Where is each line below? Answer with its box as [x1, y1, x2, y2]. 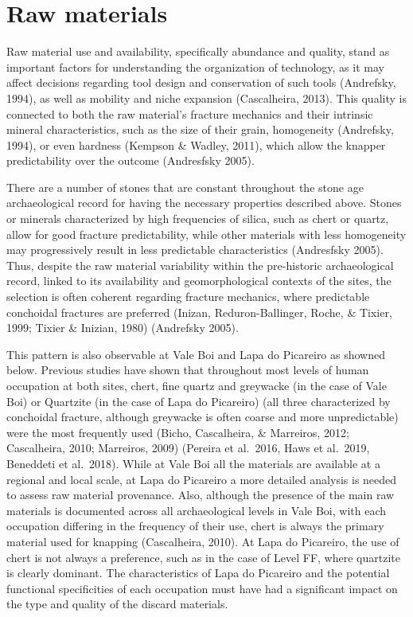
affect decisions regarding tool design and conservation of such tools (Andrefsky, [6, 74, 396, 91]
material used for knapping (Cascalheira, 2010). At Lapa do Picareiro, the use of [6, 533, 399, 549]
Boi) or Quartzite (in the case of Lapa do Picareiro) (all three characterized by [6, 392, 391, 409]
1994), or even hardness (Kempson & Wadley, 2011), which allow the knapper [6, 136, 386, 153]
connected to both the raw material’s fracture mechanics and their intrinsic [6, 105, 373, 122]
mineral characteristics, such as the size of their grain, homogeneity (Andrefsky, [6, 121, 394, 138]
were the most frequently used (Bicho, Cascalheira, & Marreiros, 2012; [6, 424, 349, 440]
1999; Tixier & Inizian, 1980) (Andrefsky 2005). [6, 319, 239, 336]
